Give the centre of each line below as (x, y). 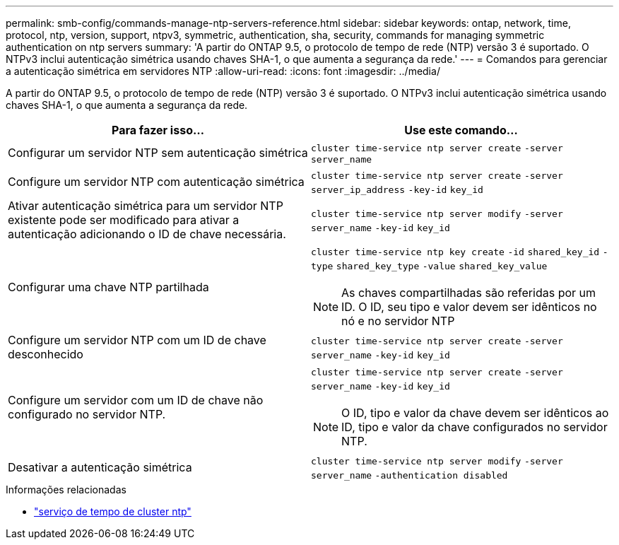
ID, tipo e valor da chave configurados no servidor (474, 427)
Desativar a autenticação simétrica (100, 467)
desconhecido (46, 354)
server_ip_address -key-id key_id (397, 190)
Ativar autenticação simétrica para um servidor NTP (146, 206)
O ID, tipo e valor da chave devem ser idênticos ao (475, 413)
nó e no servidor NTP (398, 321)
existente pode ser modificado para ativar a (124, 220)
